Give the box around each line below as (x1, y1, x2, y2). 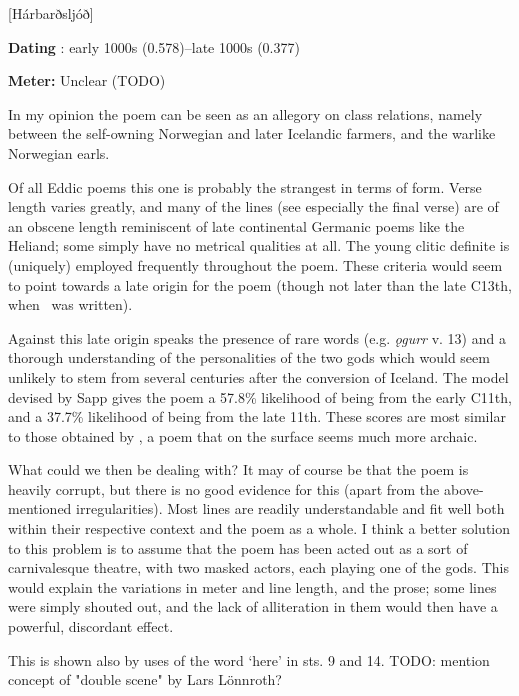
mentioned (8, 498, 72, 519)
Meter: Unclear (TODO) (8, 70, 166, 91)
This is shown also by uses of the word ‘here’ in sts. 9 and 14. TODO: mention (8, 649, 490, 670)
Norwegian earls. (8, 142, 110, 163)
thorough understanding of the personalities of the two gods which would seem (8, 347, 490, 368)
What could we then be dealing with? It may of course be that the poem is (8, 459, 469, 480)
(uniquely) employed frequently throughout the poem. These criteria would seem (8, 254, 503, 275)
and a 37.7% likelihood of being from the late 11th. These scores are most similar (8, 406, 506, 427)
